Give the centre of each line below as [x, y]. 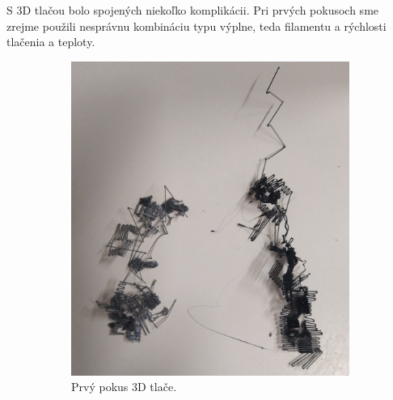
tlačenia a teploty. [51, 42]
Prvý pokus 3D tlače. [124, 387]
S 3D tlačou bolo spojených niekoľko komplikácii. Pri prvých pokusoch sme [193, 10]
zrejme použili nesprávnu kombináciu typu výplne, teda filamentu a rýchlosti [196, 26]
